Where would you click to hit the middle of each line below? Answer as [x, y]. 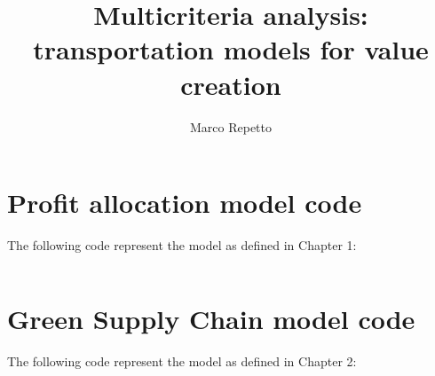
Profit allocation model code [185, 203]
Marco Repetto [230, 126]
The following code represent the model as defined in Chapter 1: [182, 245]
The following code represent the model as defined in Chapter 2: [182, 360]
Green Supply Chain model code [211, 318]
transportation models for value [231, 49]
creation [231, 84]
